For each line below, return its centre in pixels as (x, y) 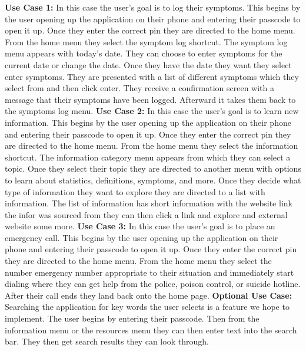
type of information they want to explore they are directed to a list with (135, 191)
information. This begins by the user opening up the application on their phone (148, 122)
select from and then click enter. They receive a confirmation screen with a (140, 88)
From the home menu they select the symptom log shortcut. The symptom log (146, 41)
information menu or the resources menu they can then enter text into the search (151, 330)
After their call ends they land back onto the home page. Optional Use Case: (149, 295)
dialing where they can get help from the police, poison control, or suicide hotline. (153, 284)
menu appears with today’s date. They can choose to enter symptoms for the (144, 53)
